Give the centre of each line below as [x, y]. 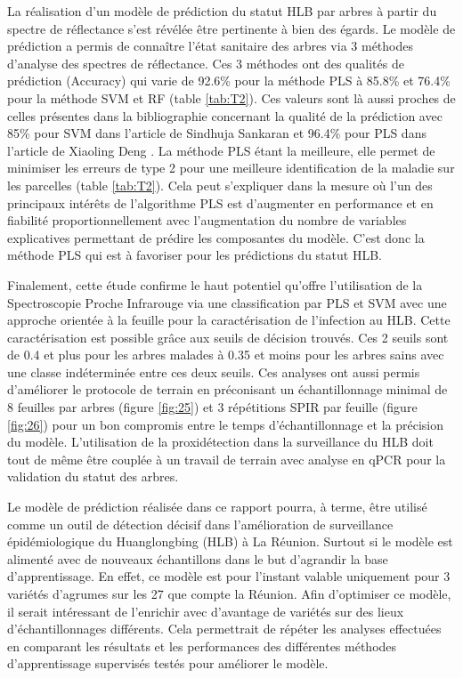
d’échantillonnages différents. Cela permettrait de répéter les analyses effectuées [224, 629]
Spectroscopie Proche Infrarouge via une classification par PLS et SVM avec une [227, 302]
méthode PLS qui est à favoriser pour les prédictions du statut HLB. [195, 255]
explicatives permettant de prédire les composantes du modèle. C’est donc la [216, 237]
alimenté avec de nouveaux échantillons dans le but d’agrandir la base [198, 558]
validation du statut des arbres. [93, 476]
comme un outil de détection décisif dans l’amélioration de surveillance [200, 524]
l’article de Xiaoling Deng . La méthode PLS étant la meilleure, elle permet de [221, 150]
